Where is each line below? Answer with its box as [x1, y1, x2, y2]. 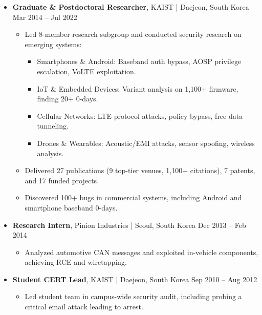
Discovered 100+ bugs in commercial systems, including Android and [25, 192, 242, 203]
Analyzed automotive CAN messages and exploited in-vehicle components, [25, 246, 258, 257]
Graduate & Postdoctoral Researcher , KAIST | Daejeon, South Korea [12, 2, 249, 12]
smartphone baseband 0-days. [25, 202, 118, 213]
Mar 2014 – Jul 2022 [12, 11, 77, 22]
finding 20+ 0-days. [37, 93, 98, 104]
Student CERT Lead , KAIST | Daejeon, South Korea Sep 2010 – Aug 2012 [12, 274, 257, 284]
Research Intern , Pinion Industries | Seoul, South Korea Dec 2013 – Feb [12, 219, 246, 230]
